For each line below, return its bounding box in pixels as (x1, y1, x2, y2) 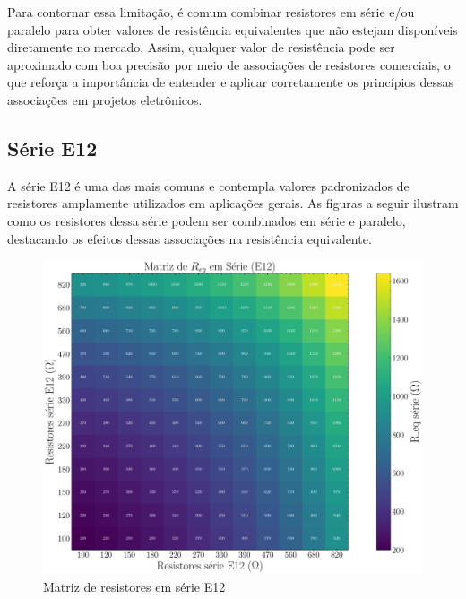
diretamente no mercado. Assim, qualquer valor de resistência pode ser (7, 38, 395, 56)
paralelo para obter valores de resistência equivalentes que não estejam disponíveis (7, 20, 458, 39)
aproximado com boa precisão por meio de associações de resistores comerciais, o (7, 55, 451, 74)
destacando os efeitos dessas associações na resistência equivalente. (7, 229, 372, 247)
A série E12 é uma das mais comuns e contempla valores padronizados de (7, 176, 410, 195)
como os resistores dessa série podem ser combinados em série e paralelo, (7, 211, 406, 230)
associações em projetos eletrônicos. (7, 90, 203, 109)
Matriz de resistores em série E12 (43, 577, 226, 596)
